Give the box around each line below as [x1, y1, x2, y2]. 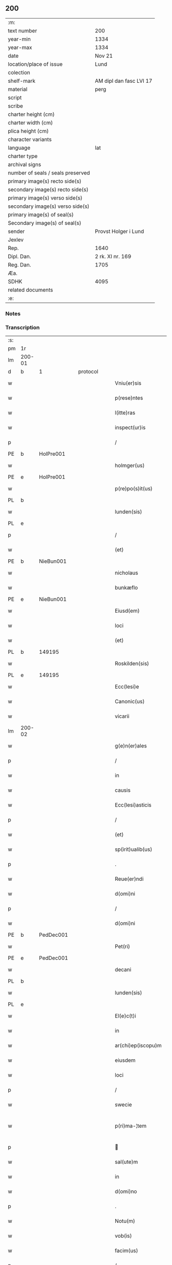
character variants [8, 136, 52, 143]
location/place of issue [8, 60, 63, 67]
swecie [115, 1101, 132, 1108]
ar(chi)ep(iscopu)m [115, 1042, 162, 1049]
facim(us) [115, 1247, 138, 1254]
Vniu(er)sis [115, 380, 142, 387]
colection [8, 69, 31, 76]
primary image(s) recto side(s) [8, 177, 82, 185]
